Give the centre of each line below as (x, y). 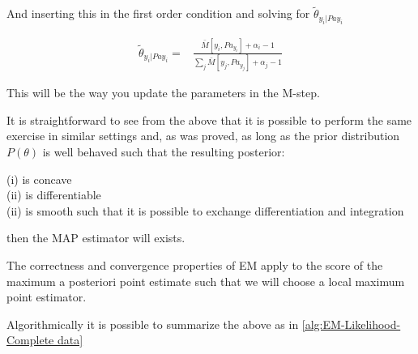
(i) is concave (39, 179)
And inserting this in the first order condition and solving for (158, 13)
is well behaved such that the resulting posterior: (164, 152)
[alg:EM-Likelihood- (351, 324)
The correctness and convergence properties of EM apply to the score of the (195, 265)
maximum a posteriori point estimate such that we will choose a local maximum (206, 281)
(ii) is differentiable (54, 195)
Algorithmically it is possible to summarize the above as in (153, 324)
